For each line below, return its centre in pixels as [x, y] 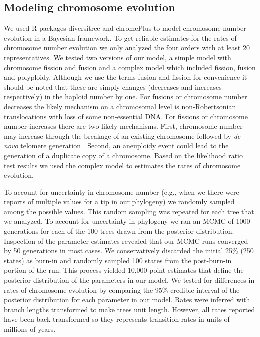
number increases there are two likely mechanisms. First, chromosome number [123, 126]
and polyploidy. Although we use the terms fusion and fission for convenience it [126, 77]
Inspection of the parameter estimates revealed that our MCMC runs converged [126, 240]
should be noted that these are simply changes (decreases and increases [113, 87]
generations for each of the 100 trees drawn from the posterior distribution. [119, 231]
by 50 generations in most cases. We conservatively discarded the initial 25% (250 [129, 250]
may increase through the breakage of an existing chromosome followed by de [122, 136]
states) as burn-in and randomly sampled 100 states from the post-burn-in [118, 260]
